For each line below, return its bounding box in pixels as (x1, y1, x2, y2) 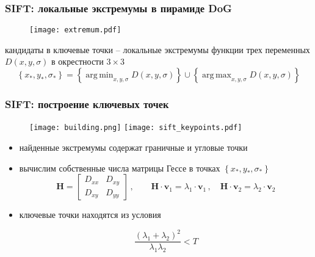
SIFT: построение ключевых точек (5, 96, 169, 111)
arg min (85, 71, 114, 80)
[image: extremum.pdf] (29, 26, 121, 35)
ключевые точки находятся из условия (19, 208, 161, 221)
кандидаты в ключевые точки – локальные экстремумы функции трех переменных (5, 43, 310, 56)
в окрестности (51, 55, 104, 68)
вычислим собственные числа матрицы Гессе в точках (19, 161, 220, 174)
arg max (202, 71, 231, 80)
